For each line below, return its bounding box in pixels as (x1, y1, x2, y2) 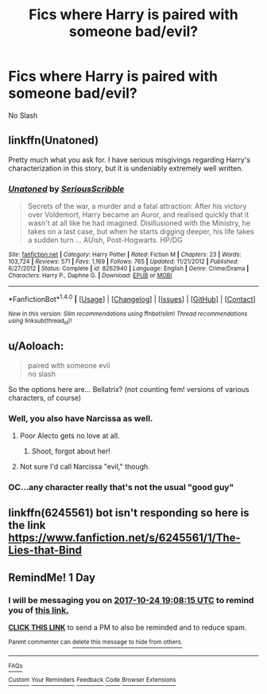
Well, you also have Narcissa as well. (8, 413, 153, 424)
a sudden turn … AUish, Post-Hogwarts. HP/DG (27, 235, 183, 245)
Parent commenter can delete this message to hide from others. (8, 638, 183, 646)
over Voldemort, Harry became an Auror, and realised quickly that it (27, 210, 250, 220)
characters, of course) (8, 393, 82, 402)
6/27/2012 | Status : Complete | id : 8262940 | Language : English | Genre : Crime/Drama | (8, 265, 250, 273)
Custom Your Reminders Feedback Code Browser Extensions (8, 676, 176, 684)
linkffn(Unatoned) (8, 134, 99, 147)
